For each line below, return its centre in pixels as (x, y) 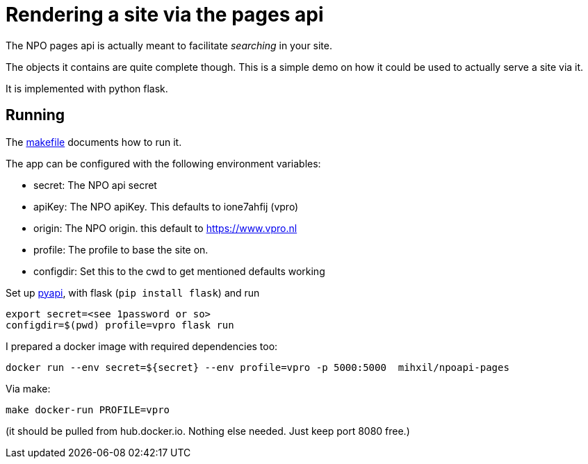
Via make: (28, 388)
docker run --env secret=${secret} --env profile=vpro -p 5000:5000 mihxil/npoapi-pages (258, 367)
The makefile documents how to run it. (94, 142)
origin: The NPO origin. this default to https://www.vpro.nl (165, 228)
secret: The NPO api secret (95, 185)
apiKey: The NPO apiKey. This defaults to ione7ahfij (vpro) (166, 206)
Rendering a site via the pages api (165, 15)
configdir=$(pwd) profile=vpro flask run (120, 325)
